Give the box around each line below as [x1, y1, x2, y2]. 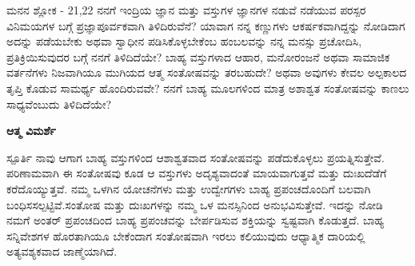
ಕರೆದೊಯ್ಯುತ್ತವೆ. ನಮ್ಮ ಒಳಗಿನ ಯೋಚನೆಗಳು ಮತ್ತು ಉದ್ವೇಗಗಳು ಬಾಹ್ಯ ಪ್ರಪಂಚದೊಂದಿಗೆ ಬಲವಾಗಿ [6, 180, 371, 197]
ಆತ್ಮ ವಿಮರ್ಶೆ [6, 122, 56, 139]
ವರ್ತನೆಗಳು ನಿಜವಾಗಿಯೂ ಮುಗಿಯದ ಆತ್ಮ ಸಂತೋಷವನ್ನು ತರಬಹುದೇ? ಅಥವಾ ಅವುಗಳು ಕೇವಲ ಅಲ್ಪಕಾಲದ [6, 64, 407, 81]
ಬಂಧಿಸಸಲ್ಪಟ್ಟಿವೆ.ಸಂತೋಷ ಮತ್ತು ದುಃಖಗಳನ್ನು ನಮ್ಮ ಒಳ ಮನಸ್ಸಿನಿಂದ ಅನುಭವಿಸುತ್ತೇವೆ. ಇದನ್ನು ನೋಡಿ [6, 196, 383, 212]
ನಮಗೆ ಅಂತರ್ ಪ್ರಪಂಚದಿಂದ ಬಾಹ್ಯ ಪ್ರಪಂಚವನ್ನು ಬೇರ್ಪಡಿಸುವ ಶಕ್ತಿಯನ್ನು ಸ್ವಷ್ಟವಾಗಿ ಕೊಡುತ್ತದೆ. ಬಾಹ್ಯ [6, 212, 385, 228]
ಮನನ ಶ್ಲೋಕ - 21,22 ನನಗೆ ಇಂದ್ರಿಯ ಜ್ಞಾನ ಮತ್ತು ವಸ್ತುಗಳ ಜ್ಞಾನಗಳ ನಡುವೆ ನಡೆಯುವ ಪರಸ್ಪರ [6, 2, 366, 18]
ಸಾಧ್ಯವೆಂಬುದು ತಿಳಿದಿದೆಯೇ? [6, 95, 112, 112]
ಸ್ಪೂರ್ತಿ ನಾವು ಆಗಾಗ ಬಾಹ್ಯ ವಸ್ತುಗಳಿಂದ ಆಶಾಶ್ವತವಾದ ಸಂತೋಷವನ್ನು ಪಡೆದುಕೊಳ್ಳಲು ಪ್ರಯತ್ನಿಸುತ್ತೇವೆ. [6, 149, 385, 165]
